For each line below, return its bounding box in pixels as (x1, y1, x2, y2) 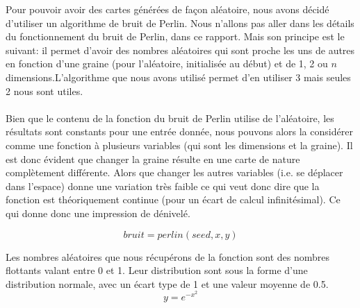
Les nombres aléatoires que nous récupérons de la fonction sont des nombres (6, 249, 330, 264)
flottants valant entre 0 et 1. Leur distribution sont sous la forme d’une (6, 263, 308, 277)
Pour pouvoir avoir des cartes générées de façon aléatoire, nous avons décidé (6, 2, 329, 16)
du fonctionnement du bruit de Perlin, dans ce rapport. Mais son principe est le (6, 29, 345, 44)
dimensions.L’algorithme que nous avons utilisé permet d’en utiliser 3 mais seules (6, 69, 351, 84)
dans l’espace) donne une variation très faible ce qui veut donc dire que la (6, 178, 320, 193)
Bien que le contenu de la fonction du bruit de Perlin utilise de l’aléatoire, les (6, 110, 334, 125)
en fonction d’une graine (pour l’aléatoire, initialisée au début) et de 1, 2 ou (6, 56, 328, 71)
